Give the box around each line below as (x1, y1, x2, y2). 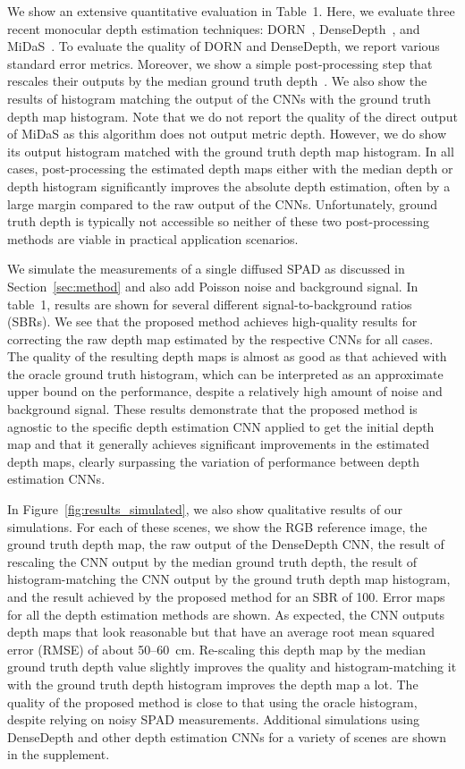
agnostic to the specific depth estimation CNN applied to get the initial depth (7, 417, 435, 435)
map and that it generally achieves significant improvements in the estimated (7, 435, 430, 453)
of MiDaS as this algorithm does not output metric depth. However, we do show (7, 124, 446, 143)
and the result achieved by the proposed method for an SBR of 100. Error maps (7, 587, 445, 605)
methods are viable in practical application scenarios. (7, 229, 299, 248)
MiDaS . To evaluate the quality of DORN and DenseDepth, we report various (7, 37, 440, 55)
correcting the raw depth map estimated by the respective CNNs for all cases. (7, 329, 434, 348)
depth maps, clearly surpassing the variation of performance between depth (7, 452, 419, 470)
